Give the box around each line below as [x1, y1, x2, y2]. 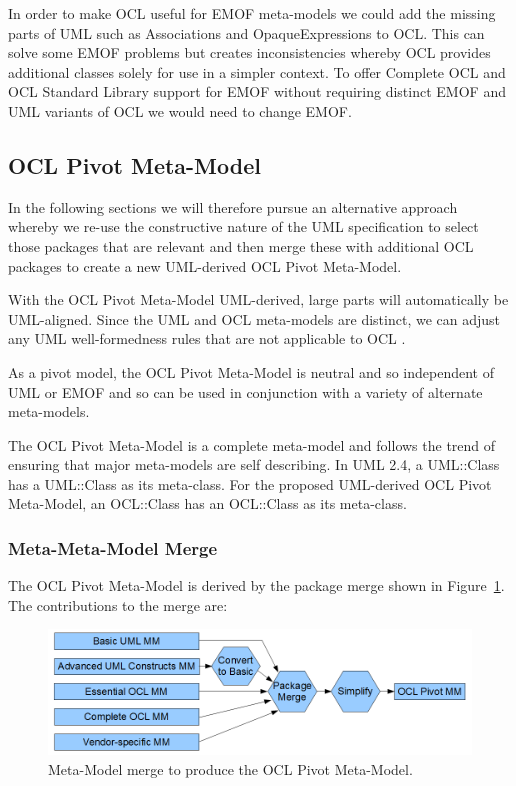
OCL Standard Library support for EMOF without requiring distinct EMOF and [8, 81, 506, 102]
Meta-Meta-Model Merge [8, 536, 218, 560]
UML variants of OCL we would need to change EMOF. [8, 100, 352, 121]
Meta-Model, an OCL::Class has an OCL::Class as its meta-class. [8, 493, 407, 514]
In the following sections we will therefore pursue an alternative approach [8, 196, 458, 217]
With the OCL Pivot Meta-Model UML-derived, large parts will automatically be [8, 289, 509, 310]
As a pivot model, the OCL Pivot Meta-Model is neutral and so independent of [8, 361, 495, 382]
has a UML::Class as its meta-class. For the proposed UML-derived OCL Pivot [8, 473, 492, 494]
